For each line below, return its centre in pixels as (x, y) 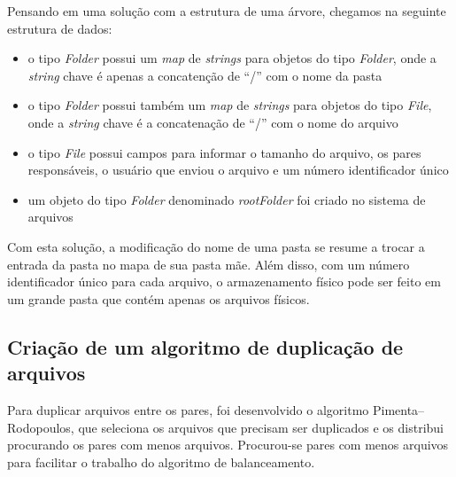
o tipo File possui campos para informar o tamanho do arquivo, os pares (224, 152)
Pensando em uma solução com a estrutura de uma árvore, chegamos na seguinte (227, 11)
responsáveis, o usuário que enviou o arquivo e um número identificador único (238, 170)
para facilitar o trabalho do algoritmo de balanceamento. (161, 461)
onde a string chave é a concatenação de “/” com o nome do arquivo (213, 122)
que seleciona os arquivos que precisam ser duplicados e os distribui (261, 427)
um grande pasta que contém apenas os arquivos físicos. (158, 298)
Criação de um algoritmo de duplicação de (205, 346)
